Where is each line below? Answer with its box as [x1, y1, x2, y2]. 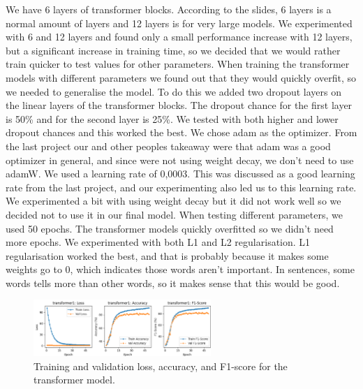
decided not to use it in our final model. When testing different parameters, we [6, 207, 343, 221]
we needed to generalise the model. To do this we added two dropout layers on [6, 84, 341, 98]
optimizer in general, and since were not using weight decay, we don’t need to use [6, 152, 354, 167]
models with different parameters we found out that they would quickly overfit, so [6, 70, 357, 85]
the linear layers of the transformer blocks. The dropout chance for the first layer [6, 98, 353, 112]
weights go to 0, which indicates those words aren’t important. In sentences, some [6, 262, 355, 277]
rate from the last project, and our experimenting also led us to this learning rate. [6, 179, 357, 194]
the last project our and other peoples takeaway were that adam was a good [6, 138, 331, 153]
